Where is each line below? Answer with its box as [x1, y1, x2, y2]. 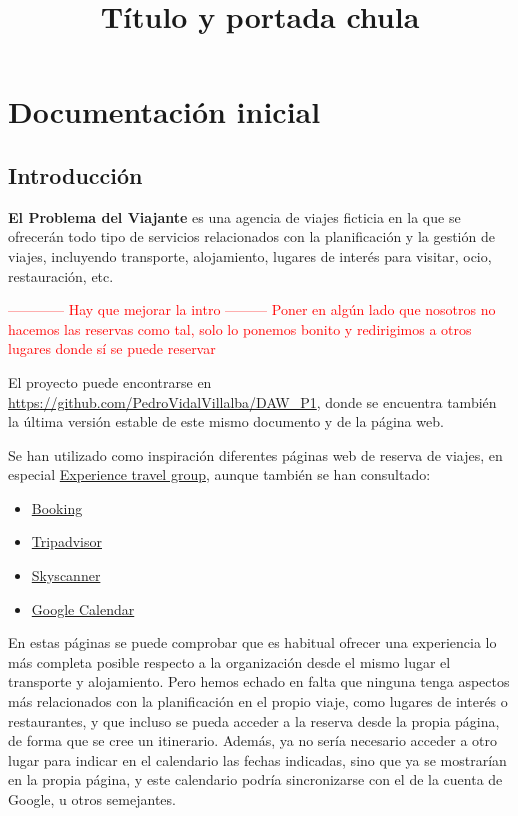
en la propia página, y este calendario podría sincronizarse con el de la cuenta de [8, 769, 503, 790]
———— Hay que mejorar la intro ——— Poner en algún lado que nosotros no [8, 299, 496, 320]
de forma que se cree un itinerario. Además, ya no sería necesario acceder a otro [8, 730, 497, 751]
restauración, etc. [8, 265, 114, 286]
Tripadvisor [31, 531, 102, 552]
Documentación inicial [8, 91, 321, 132]
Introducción [8, 159, 143, 190]
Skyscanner [31, 565, 101, 586]
